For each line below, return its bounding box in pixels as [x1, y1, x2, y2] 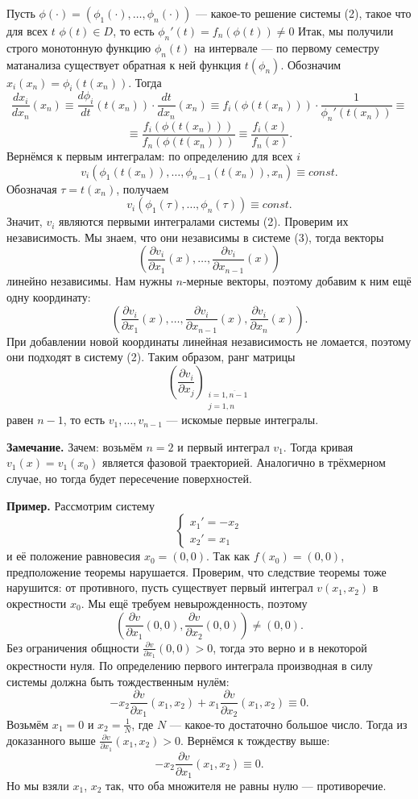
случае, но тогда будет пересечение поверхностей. [6, 469, 252, 486]
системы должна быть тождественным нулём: [6, 672, 230, 689]
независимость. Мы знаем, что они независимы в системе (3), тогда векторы [6, 228, 384, 245]
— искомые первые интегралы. [166, 411, 319, 428]
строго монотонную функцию [6, 39, 151, 56]
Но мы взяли [6, 777, 69, 794]
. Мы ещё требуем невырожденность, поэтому [81, 594, 308, 611]
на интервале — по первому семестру [194, 39, 380, 56]
